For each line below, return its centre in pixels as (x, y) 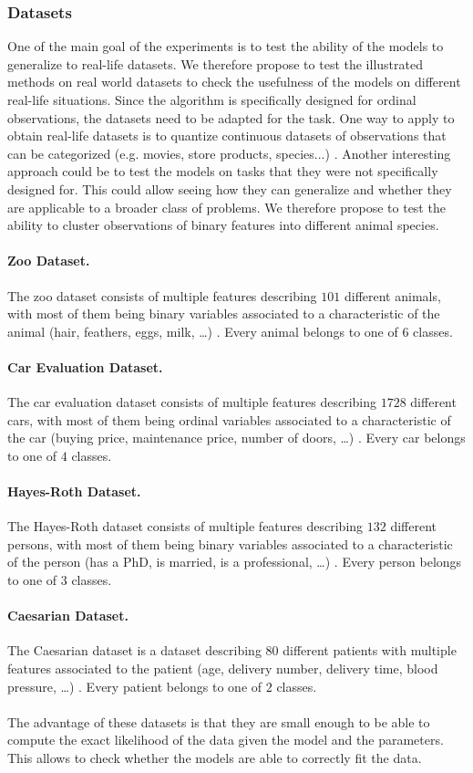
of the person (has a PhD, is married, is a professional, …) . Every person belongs (235, 562)
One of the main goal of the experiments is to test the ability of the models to (226, 46)
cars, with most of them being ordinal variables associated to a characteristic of (229, 419)
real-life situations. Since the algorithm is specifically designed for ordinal (212, 99)
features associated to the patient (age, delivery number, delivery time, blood (223, 669)
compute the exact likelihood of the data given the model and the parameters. (226, 740)
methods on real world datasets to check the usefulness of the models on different (234, 82)
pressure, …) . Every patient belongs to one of (135, 686)
